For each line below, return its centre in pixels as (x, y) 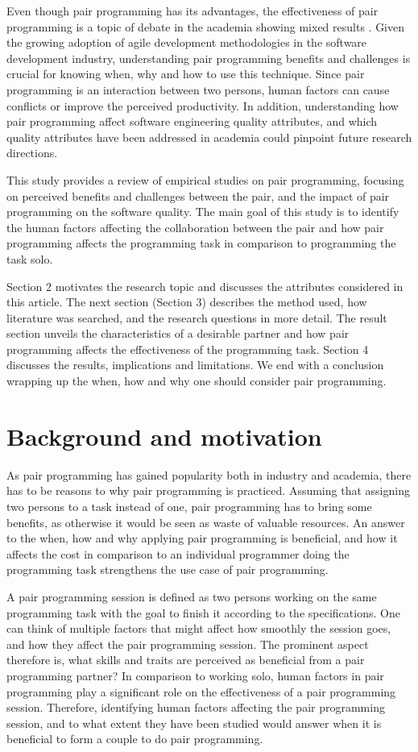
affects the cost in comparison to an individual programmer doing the (178, 553)
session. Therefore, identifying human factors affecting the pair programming (196, 707)
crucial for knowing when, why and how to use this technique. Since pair (186, 74)
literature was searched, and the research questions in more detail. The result (197, 317)
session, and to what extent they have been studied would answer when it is (194, 723)
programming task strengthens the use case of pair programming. (168, 569)
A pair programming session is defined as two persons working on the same (192, 596)
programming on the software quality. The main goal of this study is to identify (203, 212)
